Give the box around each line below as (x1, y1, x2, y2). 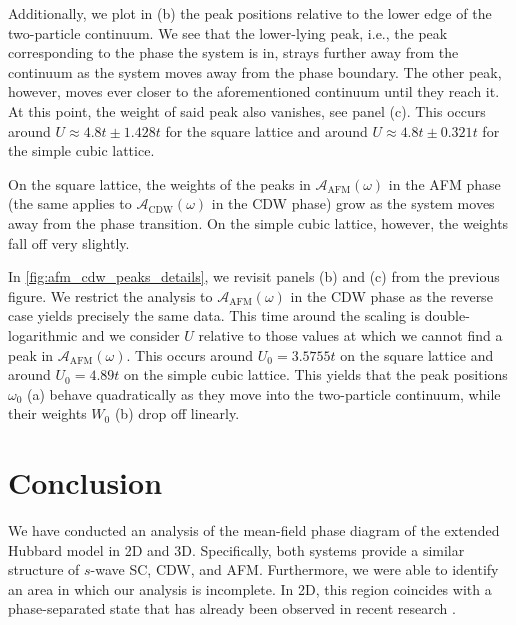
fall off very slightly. (8, 232, 130, 253)
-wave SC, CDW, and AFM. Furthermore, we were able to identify (90, 559, 499, 580)
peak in (8, 344, 54, 365)
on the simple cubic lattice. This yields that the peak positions (124, 364, 508, 385)
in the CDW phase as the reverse (290, 285, 493, 306)
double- (424, 305, 470, 326)
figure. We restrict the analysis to (8, 285, 213, 306)
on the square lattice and (340, 344, 494, 365)
